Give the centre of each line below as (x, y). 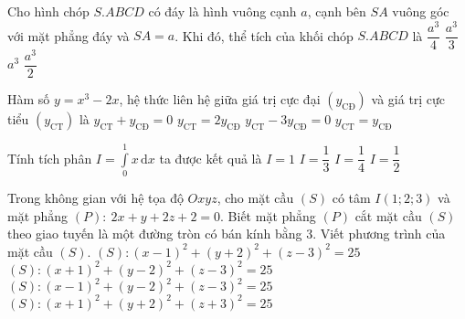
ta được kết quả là (211, 158)
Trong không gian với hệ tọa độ (95, 197)
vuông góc (421, 11)
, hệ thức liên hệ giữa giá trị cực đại (220, 98)
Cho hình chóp (48, 11)
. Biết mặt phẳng (268, 215)
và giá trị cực (408, 98)
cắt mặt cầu (388, 215)
